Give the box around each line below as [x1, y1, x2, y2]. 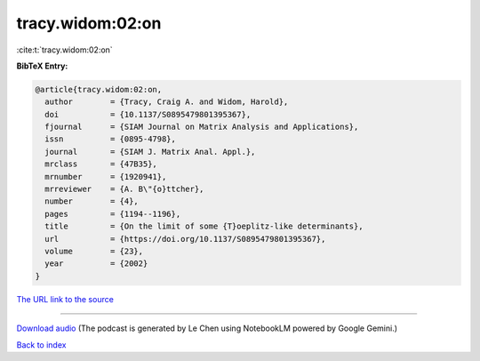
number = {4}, [44, 197, 140, 206]
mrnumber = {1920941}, [44, 172, 167, 181]
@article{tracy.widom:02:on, [35, 84, 163, 94]
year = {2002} [44, 259, 148, 269]
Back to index [16, 339, 67, 350]
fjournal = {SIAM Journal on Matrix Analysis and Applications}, [44, 122, 359, 132]
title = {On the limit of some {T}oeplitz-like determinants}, [44, 221, 364, 231]
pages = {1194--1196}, [44, 209, 181, 219]
